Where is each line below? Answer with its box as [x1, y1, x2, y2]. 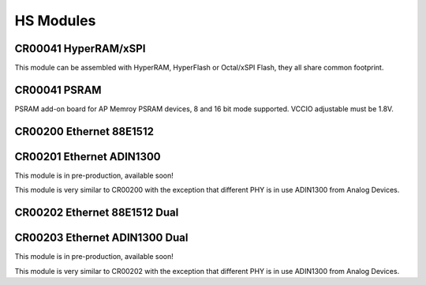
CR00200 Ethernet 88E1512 [14, 125, 154, 138]
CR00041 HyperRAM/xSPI [14, 42, 146, 55]
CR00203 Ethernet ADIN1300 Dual [14, 231, 189, 245]
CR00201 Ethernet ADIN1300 [14, 150, 161, 163]
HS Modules [14, 12, 96, 29]
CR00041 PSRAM [14, 83, 102, 96]
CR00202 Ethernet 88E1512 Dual [14, 206, 179, 219]
